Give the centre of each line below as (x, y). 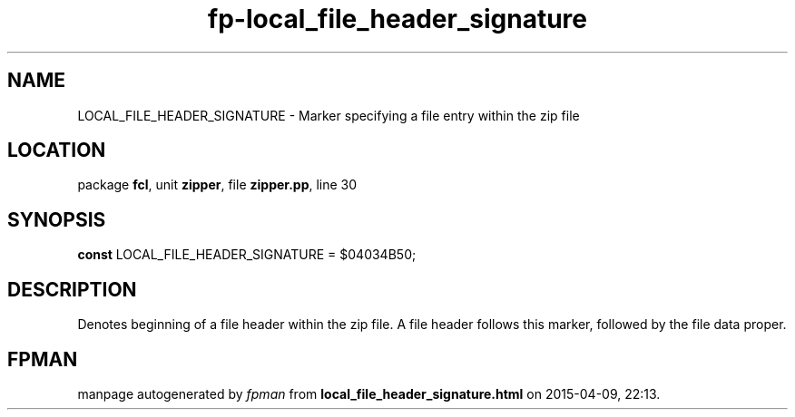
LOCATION (57, 150)
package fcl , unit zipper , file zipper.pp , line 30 (217, 185)
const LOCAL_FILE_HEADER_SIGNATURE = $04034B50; (247, 255)
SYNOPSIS (57, 219)
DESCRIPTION (72, 289)
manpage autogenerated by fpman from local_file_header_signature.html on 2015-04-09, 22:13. (369, 393)
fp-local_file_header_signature (397, 19)
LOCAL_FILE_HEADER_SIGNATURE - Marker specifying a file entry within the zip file (329, 115)
